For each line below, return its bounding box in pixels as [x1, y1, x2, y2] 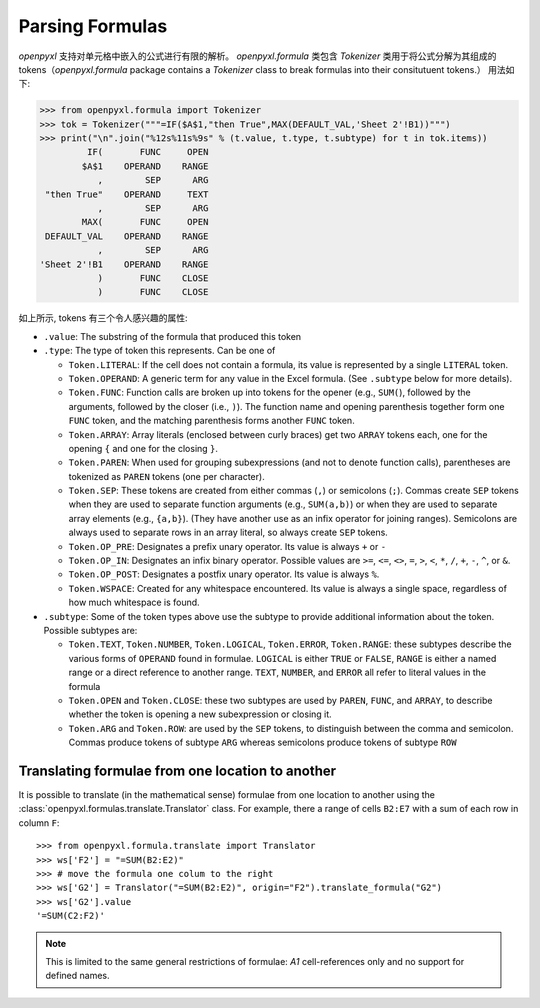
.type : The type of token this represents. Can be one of [43, 345, 276, 357]
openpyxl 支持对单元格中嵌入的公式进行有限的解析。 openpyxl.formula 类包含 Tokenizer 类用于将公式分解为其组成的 [18, 50, 497, 62]
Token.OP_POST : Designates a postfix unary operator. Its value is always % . [68, 568, 380, 580]
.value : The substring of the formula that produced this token [43, 330, 302, 342]
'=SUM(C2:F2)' [36, 910, 105, 922]
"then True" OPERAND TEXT [45, 188, 209, 200]
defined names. [45, 970, 110, 982]
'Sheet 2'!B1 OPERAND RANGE [39, 258, 209, 270]
